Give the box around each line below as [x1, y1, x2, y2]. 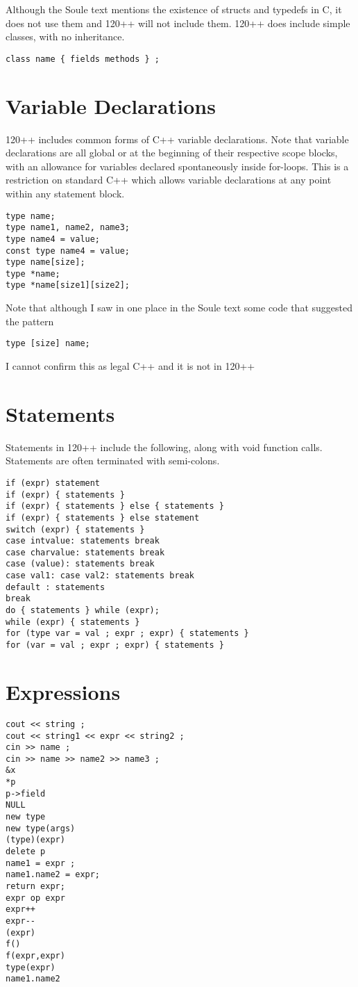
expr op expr [6, 892, 65, 903]
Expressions [6, 677, 121, 705]
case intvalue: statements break [6, 536, 160, 546]
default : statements [6, 582, 105, 592]
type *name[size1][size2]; [6, 280, 130, 291]
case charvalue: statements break [6, 547, 165, 557]
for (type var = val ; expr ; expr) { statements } [6, 628, 249, 639]
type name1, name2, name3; [6, 222, 130, 233]
